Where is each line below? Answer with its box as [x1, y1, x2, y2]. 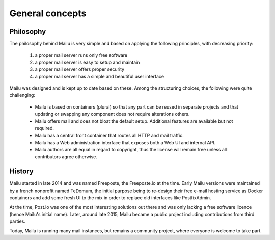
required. [35, 125, 54, 131]
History [9, 167, 34, 176]
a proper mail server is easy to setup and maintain [35, 59, 140, 65]
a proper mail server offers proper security [35, 66, 125, 72]
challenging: [9, 92, 36, 98]
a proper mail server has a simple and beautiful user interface [35, 73, 164, 79]
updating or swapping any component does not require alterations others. [35, 111, 190, 117]
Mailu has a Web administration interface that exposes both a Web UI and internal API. [35, 139, 216, 145]
